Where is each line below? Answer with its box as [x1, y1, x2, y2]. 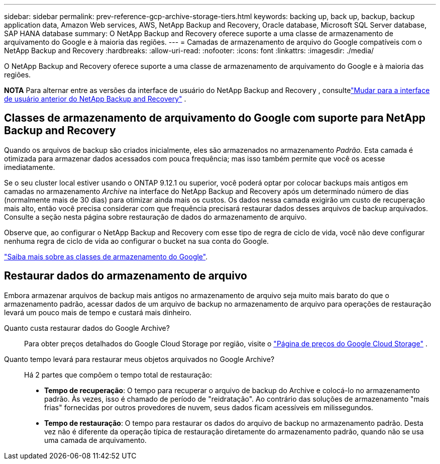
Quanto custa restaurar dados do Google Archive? [4, 323, 170, 332]
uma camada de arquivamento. [44, 435, 147, 444]
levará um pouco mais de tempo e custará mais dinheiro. [4, 308, 192, 317]
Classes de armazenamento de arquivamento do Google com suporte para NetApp [4, 112, 425, 125]
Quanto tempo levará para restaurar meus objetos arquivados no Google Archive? [4, 354, 275, 363]
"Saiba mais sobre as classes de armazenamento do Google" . [4, 252, 208, 261]
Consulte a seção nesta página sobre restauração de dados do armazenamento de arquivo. [4, 212, 307, 221]
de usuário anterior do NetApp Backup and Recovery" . [4, 95, 186, 103]
